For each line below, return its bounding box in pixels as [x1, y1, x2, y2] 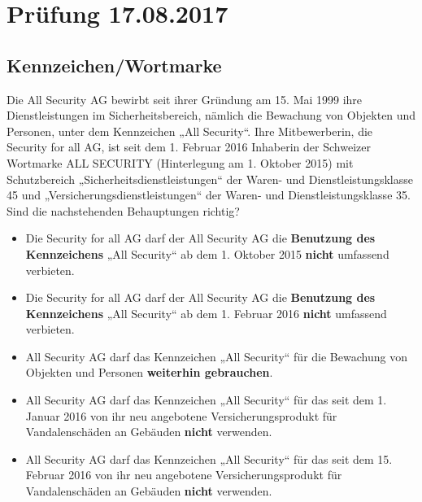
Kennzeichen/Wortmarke [7, 52, 222, 77]
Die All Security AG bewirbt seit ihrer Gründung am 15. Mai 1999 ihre [7, 90, 363, 107]
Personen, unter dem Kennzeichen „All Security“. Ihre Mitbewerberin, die [7, 122, 373, 139]
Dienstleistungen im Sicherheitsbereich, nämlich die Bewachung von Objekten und [7, 107, 416, 124]
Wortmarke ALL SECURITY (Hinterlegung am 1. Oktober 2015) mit [7, 154, 354, 171]
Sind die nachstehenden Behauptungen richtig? [7, 202, 240, 219]
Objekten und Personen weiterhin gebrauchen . [25, 364, 273, 381]
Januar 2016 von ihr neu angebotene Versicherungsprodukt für [25, 407, 337, 424]
